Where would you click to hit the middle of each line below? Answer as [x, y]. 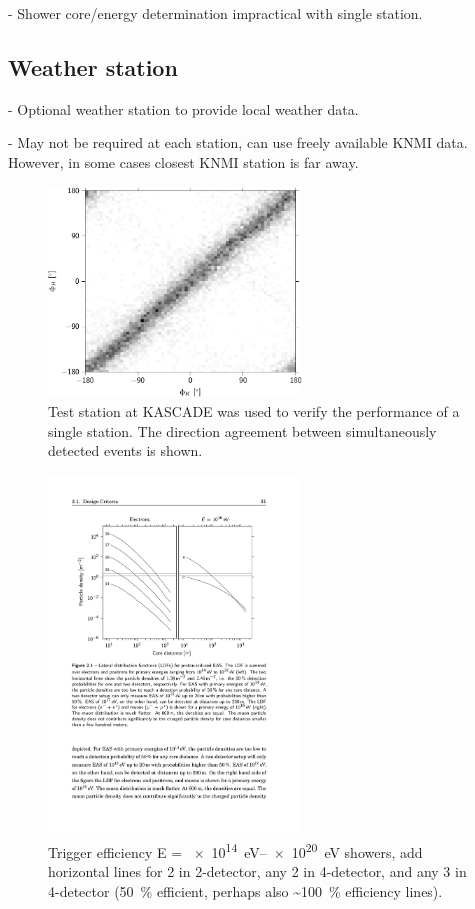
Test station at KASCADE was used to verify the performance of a [254, 411]
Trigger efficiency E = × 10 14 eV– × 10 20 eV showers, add [235, 850]
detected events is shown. [125, 450]
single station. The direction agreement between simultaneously [242, 430]
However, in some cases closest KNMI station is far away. [183, 161]
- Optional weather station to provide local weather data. [183, 108]
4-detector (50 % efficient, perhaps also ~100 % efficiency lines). [245, 890]
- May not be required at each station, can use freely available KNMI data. [238, 142]
